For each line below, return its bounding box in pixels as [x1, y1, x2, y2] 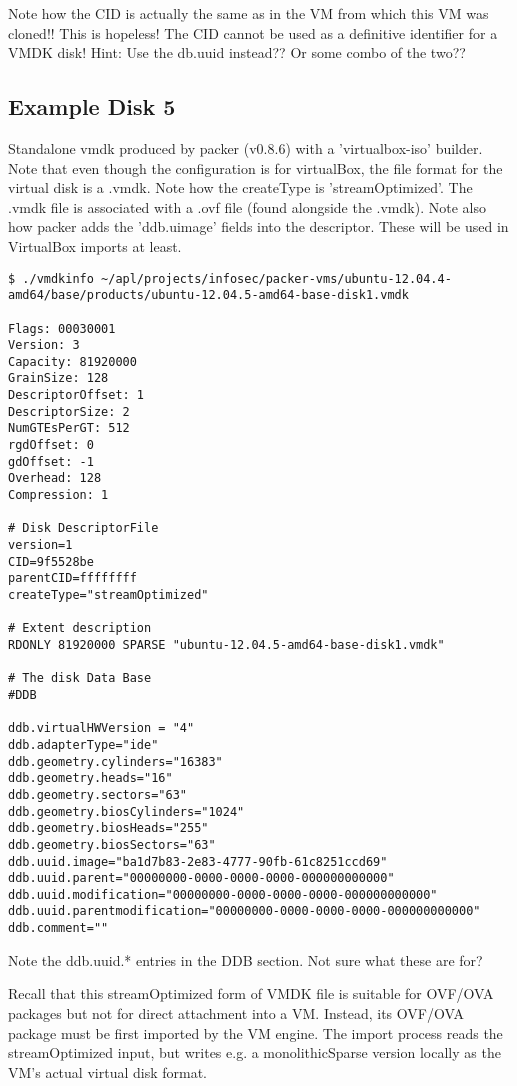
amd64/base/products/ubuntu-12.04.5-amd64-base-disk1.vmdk [8, 288, 409, 303]
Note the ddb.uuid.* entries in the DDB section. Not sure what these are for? [8, 949, 483, 970]
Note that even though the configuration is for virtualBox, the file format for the [8, 157, 503, 178]
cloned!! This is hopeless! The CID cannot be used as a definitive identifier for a [8, 22, 498, 43]
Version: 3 [8, 338, 80, 353]
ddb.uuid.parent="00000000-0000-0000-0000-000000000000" [8, 871, 395, 886]
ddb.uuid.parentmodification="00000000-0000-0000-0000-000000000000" [8, 904, 481, 919]
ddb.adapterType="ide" [8, 737, 159, 752]
